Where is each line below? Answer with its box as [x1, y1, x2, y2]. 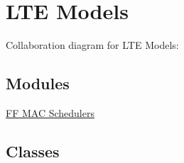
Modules [6, 72, 70, 94]
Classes [6, 140, 60, 162]
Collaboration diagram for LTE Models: [6, 38, 179, 52]
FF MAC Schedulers [6, 105, 94, 120]
